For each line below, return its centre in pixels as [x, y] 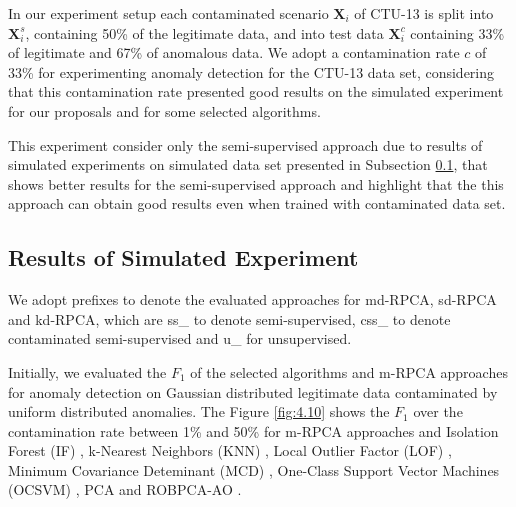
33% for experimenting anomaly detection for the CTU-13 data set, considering [251, 71]
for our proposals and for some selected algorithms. [164, 110]
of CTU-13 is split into [424, 13]
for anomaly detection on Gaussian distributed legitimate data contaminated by [253, 391]
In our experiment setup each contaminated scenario [168, 13]
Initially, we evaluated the [87, 371]
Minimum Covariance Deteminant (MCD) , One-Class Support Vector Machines [254, 469]
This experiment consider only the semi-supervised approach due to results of [245, 144]
